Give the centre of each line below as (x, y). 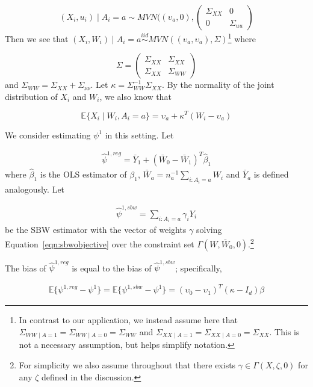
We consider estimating (48, 135)
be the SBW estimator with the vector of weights (96, 230)
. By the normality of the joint (218, 85)
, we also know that (135, 96)
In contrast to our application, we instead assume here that (129, 320)
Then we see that (37, 38)
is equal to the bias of (112, 268)
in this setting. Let (139, 135)
